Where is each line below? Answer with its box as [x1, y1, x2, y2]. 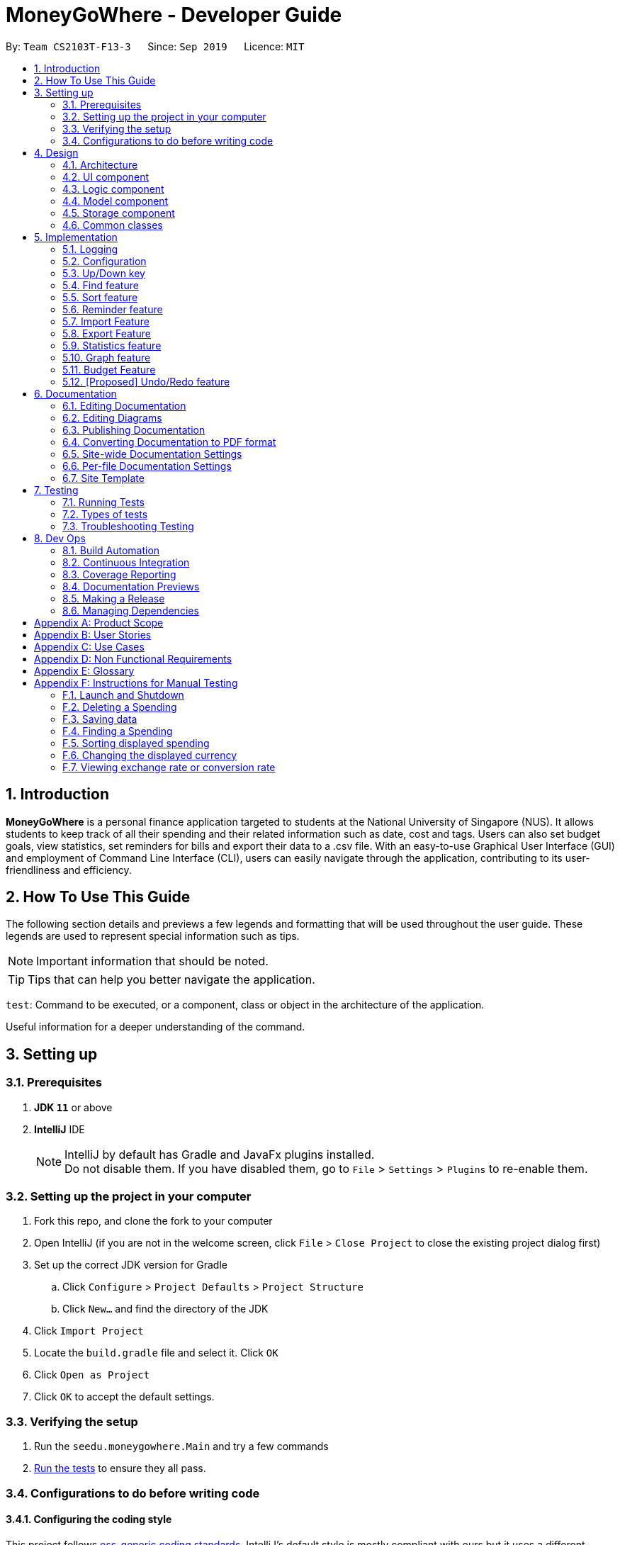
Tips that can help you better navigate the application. [28, 972, 315, 987]
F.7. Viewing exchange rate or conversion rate [62, 760, 276, 773]
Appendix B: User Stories [34, 628, 152, 641]
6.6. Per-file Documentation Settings [62, 459, 232, 472]
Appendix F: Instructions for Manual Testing [34, 676, 238, 689]
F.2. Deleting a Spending [62, 700, 177, 713]
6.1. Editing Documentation [62, 399, 186, 412]
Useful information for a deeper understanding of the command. [6, 1021, 305, 1033]
